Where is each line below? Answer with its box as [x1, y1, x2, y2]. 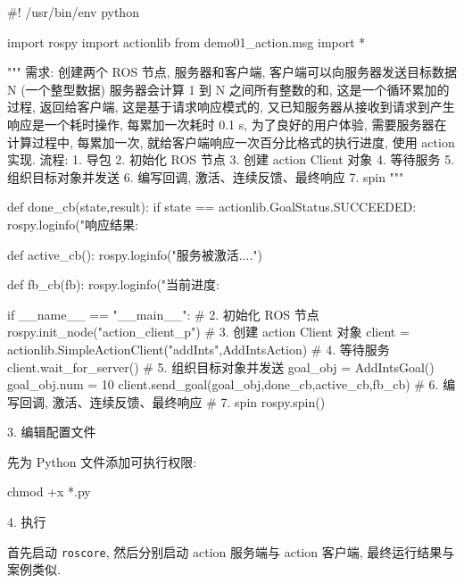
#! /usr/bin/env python [7, 3, 139, 21]
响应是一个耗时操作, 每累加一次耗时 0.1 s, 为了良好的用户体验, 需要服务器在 [7, 114, 447, 133]
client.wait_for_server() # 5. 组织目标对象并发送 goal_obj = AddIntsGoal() [7, 357, 435, 376]
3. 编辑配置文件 [7, 422, 96, 441]
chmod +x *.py [7, 482, 91, 501]
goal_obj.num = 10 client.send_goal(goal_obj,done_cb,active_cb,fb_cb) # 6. [7, 375, 439, 394]
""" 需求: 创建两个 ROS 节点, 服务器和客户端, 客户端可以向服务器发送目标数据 [7, 62, 457, 81]
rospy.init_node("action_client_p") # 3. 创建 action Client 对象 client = [7, 322, 410, 341]
